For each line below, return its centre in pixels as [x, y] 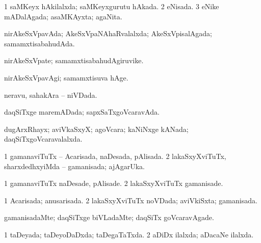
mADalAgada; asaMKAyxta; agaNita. [63, 16]
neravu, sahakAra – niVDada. [51, 94]
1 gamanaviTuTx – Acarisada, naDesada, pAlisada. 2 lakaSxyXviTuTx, [115, 156]
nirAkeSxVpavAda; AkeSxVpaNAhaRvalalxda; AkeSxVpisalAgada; [108, 33]
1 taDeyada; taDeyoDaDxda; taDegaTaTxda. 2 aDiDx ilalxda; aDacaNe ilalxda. [129, 234]
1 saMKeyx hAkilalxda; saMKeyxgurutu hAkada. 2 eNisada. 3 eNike [112, 6]
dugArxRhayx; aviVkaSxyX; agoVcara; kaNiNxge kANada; [96, 129]
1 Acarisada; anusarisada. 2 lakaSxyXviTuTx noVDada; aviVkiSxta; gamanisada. [131, 200]
